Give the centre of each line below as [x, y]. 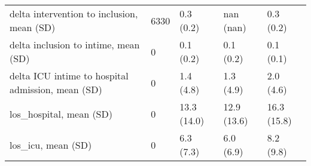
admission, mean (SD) [56, 89]
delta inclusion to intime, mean [75, 44]
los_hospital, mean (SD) [61, 113]
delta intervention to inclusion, [74, 13]
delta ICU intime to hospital [69, 76]
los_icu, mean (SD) [51, 145]
